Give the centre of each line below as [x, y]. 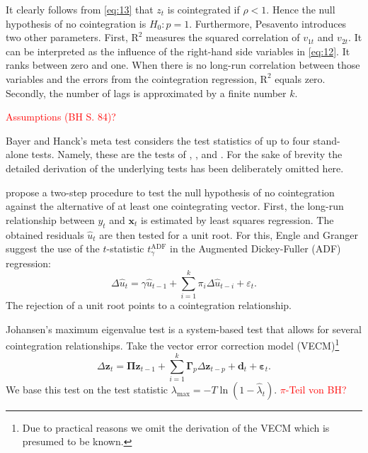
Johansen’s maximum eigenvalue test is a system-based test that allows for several [184, 329]
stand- [327, 140]
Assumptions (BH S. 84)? [61, 117]
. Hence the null [301, 9]
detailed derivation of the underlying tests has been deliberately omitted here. [175, 168]
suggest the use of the [53, 248]
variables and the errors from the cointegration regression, [131, 78]
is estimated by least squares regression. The [237, 219]
